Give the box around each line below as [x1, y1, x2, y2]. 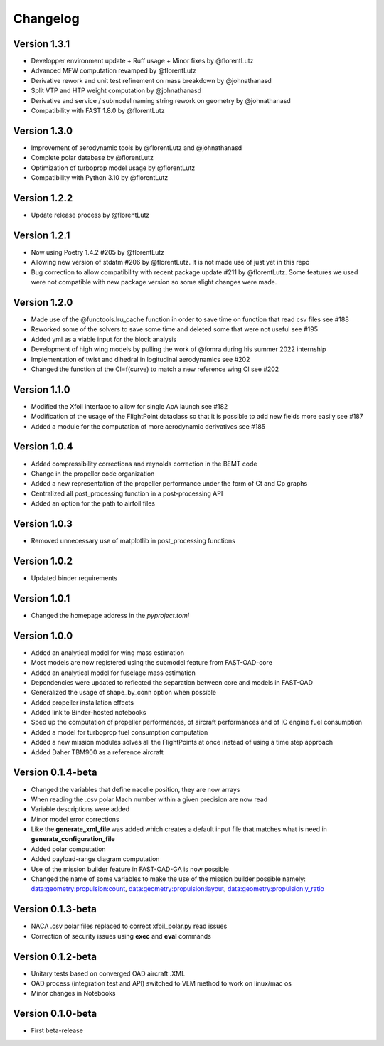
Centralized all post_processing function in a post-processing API [31, 489, 223, 498]
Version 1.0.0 [13, 629, 73, 641]
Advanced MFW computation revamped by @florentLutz [31, 66, 197, 75]
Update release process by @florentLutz [31, 210, 150, 219]
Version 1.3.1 [13, 38, 70, 50]
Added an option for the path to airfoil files [31, 499, 156, 508]
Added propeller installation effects [31, 698, 134, 707]
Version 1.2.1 [13, 229, 70, 241]
